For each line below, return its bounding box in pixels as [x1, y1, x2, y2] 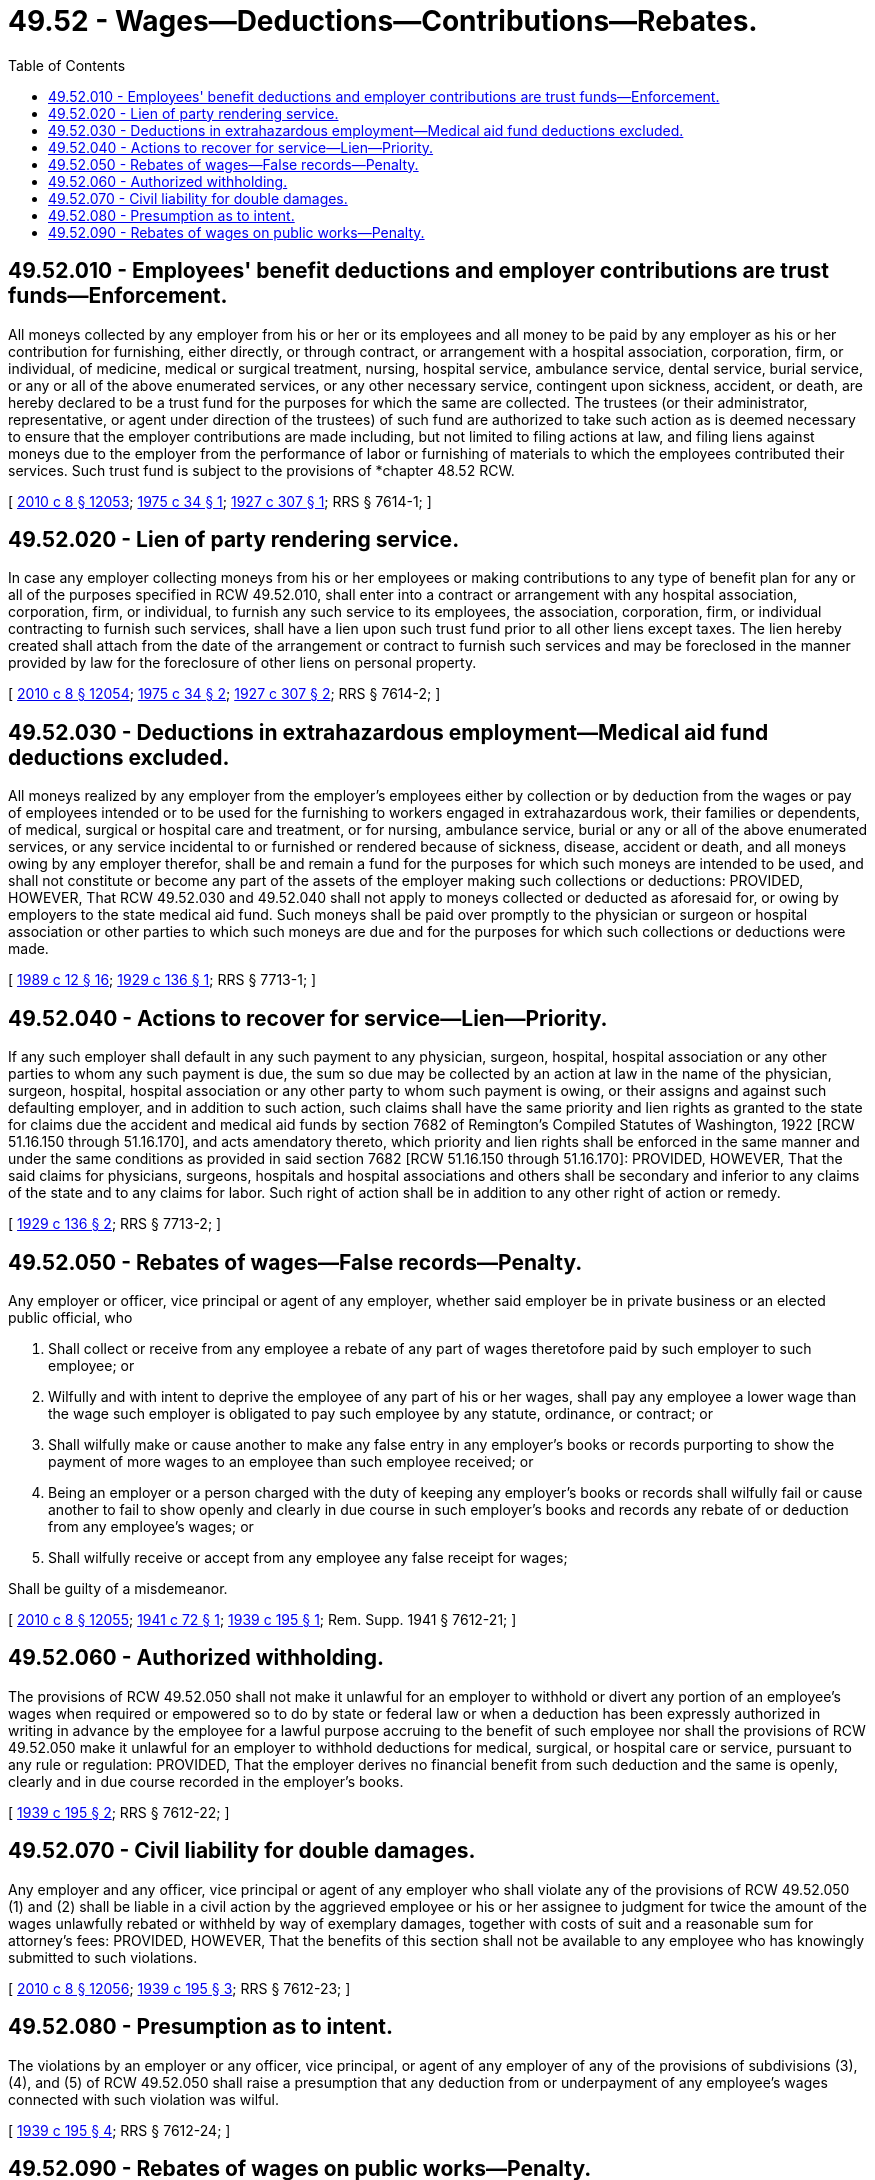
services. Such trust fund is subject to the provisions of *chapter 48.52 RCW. [8, 461, 515, 479]
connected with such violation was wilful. [8, 2090, 279, 2108]
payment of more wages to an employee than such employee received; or [48, 1452, 534, 1470]
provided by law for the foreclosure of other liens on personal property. [8, 654, 477, 672]
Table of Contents [8, 56, 126, 74]
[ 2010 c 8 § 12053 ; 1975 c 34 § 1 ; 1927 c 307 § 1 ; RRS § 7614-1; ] [8, 492, 432, 510]
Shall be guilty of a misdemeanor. [8, 1579, 228, 1597]
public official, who [8, 1308, 133, 1326]
